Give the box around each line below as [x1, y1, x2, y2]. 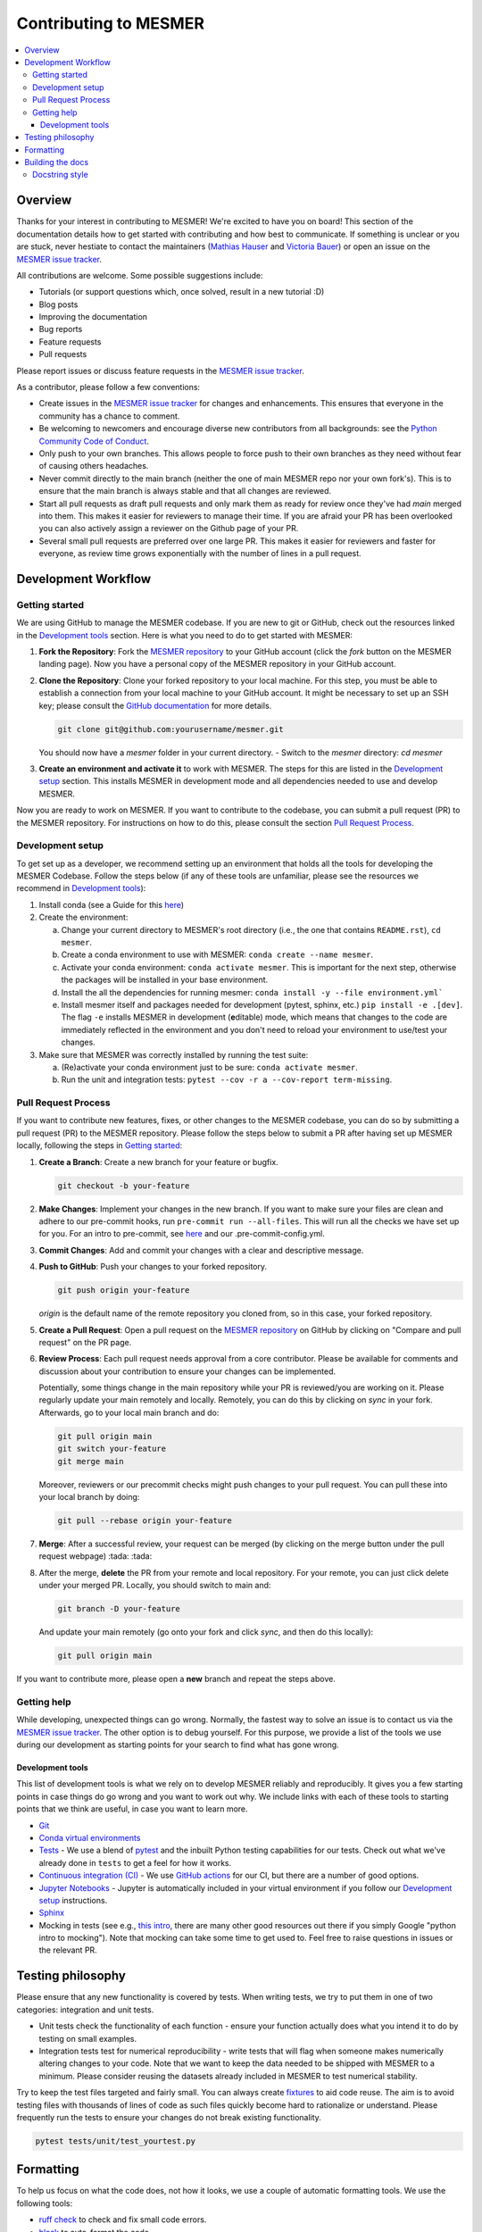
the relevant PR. [38, 1945, 97, 1955]
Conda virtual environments [38, 1832, 141, 1843]
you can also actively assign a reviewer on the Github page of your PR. [38, 523, 299, 534]
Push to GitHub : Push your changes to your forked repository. [38, 1262, 268, 1272]
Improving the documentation [38, 312, 147, 322]
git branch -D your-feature [57, 1603, 180, 1614]
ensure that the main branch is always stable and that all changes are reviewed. [38, 486, 332, 496]
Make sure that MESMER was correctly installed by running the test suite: [38, 1049, 309, 1060]
